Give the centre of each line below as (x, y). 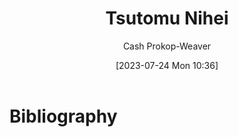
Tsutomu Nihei (167, 18)
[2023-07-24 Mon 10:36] (167, 65)
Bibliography (63, 116)
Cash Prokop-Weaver (167, 46)
